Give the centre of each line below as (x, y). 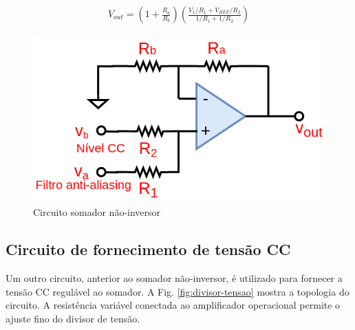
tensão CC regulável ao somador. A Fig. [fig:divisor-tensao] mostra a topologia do (177, 291)
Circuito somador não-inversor (97, 212)
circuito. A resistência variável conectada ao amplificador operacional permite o (173, 305)
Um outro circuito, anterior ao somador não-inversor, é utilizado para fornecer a (174, 278)
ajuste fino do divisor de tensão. (73, 318)
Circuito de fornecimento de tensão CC (148, 249)
